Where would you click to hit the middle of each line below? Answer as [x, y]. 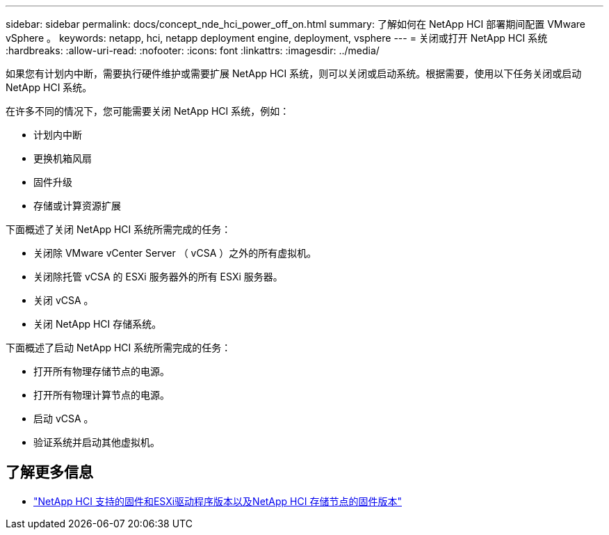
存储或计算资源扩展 [77, 206]
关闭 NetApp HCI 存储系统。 [98, 324]
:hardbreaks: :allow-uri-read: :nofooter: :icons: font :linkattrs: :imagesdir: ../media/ [193, 50]
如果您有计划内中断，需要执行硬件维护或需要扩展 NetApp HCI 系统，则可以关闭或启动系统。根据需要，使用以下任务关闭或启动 [294, 73]
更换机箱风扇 [63, 158]
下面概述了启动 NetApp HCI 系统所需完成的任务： [119, 348]
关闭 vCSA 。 [64, 300]
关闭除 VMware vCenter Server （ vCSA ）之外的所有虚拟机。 [175, 253]
